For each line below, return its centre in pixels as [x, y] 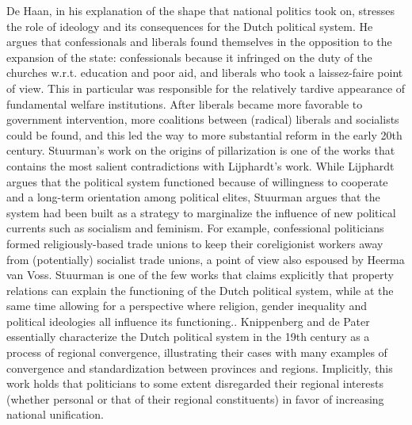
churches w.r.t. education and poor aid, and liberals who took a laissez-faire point [205, 73]
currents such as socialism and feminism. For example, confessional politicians [195, 228]
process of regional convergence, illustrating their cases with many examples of [197, 352]
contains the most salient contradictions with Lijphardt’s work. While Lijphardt [200, 165]
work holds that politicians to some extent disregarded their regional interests [195, 383]
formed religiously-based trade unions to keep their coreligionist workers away [195, 243]
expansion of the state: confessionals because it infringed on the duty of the [189, 57]
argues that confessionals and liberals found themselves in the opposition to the [199, 42]
